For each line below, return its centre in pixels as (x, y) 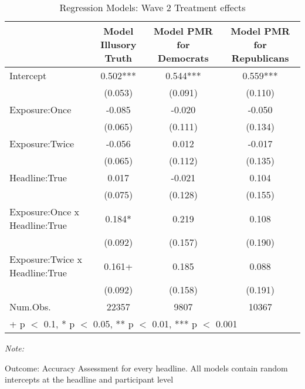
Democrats (183, 58)
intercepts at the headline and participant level (89, 379)
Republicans (260, 58)
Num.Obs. (30, 307)
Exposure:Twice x (46, 259)
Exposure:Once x (45, 212)
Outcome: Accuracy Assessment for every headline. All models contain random (146, 368)
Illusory (118, 44)
